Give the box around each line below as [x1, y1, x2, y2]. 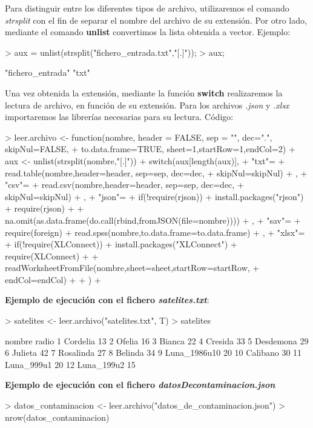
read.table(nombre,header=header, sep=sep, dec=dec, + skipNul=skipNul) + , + [5, 166, 308, 179]
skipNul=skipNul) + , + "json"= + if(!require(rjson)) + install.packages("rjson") [5, 190, 304, 202]
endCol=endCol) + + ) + [5, 273, 101, 286]
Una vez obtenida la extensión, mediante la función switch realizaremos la [5, 86, 283, 99]
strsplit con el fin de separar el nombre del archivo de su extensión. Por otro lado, [5, 13, 307, 26]
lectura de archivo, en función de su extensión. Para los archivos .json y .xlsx [5, 98, 289, 111]
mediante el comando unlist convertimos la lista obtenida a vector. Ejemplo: [5, 25, 291, 38]
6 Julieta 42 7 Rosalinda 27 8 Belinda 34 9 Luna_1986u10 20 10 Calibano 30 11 [5, 346, 302, 359]
